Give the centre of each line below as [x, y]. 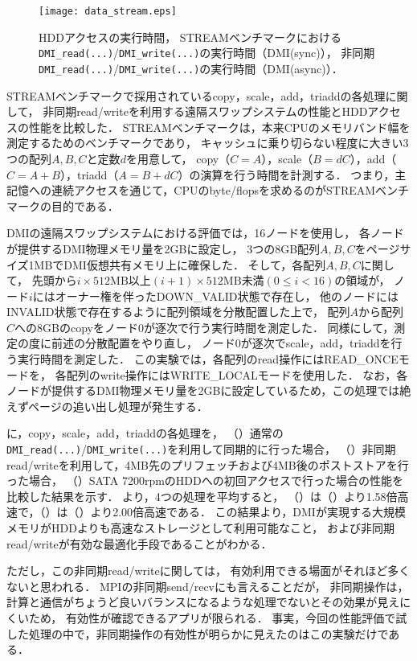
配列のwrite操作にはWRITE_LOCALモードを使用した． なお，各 [237, 374]
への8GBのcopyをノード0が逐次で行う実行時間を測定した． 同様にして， [204, 327]
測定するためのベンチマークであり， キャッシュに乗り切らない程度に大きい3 [208, 143]
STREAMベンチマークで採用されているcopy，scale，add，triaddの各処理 [196, 95]
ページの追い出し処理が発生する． [118, 406]
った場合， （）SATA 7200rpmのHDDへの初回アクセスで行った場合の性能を [205, 480]
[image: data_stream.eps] [108, 11]
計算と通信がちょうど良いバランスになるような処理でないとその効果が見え [203, 602]
